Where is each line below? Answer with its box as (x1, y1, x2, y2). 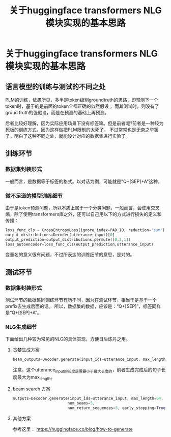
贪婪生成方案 (12, 347, 40, 353)
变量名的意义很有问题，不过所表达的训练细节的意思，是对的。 (5, 252, 135, 258)
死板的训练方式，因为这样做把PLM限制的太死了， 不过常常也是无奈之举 (5, 127, 154, 133)
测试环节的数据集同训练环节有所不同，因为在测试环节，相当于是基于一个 (5, 297, 157, 303)
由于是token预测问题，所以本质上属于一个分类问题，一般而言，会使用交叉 (5, 204, 160, 211)
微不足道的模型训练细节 (5, 192, 63, 199)
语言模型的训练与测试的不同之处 (5, 82, 106, 91)
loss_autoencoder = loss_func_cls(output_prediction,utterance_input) (5, 242, 154, 247)
